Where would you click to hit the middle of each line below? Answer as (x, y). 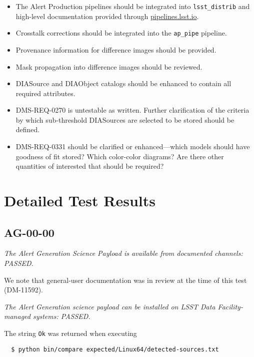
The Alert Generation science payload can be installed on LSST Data (110, 306)
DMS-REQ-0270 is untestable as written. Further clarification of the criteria (132, 110)
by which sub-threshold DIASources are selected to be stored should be (125, 119)
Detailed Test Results (80, 201)
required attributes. (45, 93)
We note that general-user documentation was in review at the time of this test (125, 280)
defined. (28, 129)
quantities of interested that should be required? (90, 166)
